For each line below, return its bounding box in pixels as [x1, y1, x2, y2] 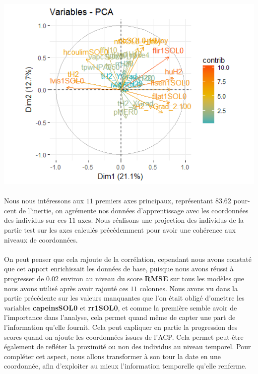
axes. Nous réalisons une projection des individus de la [78, 215, 244, 225]
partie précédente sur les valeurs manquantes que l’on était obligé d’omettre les [4, 293, 245, 303]
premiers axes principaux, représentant [95, 195, 213, 206]
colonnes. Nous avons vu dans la [139, 283, 238, 293]
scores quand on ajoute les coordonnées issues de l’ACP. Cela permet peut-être [4, 331, 244, 342]
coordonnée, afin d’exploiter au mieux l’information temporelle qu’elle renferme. [4, 361, 247, 371]
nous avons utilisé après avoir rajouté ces [4, 283, 129, 293]
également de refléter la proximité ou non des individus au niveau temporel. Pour [4, 341, 251, 352]
